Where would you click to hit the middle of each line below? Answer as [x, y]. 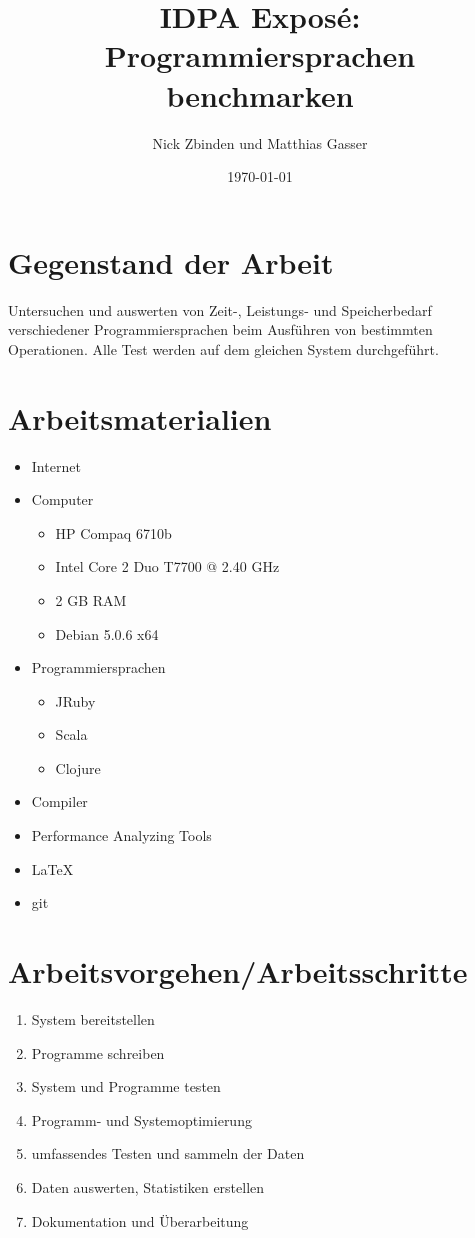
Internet [56, 465]
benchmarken [260, 94]
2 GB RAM [91, 599]
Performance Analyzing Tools [121, 835]
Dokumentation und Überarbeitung [140, 1220]
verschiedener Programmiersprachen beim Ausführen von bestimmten [220, 329]
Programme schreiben [98, 1052]
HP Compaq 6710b [113, 532]
